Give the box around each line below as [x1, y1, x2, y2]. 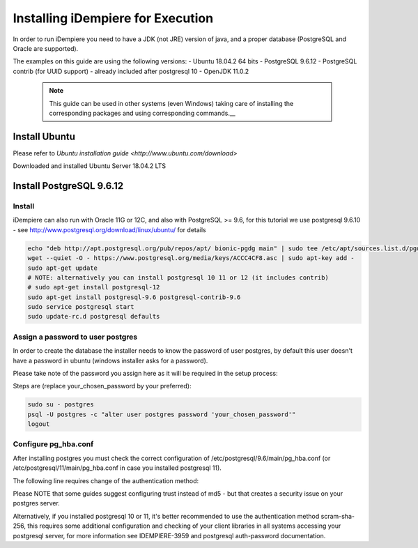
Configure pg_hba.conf [13, 439, 94, 449]
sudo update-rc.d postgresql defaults [27, 312, 160, 321]
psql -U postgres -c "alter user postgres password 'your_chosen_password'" [27, 410, 296, 418]
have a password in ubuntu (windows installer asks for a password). [13, 356, 208, 365]
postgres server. [13, 499, 61, 508]
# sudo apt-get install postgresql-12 [27, 283, 160, 291]
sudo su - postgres [27, 401, 94, 409]
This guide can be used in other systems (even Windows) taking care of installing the [49, 99, 294, 107]
